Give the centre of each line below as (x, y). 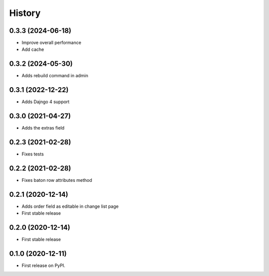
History (25, 13)
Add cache (33, 49)
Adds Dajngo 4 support (46, 102)
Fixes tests (33, 154)
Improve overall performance (52, 43)
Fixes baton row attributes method (57, 180)
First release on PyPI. (44, 266)
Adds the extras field (43, 128)
